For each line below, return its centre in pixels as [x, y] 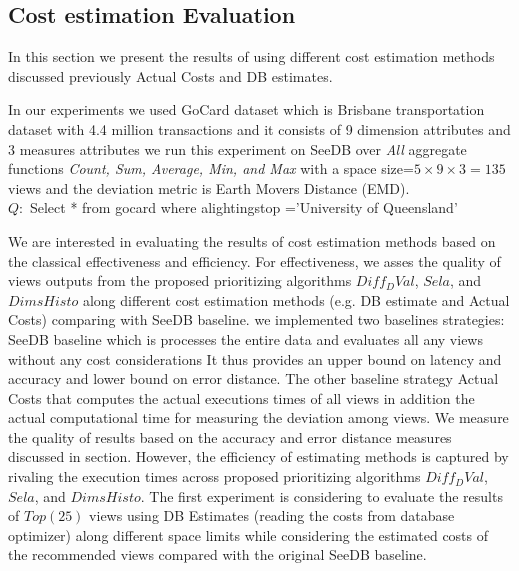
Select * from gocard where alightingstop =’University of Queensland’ [243, 207]
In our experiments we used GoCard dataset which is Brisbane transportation [246, 109]
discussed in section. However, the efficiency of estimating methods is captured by [258, 456]
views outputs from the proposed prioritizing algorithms [180, 280]
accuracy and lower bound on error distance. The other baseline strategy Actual [253, 378]
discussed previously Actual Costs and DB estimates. [170, 75]
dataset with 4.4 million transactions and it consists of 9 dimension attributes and [259, 128]
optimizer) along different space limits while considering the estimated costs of [248, 534]
